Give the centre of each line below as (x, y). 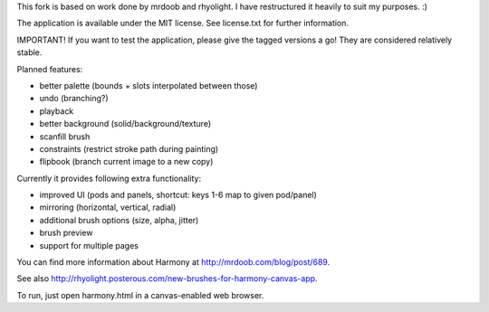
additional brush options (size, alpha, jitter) (119, 220)
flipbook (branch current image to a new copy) (126, 162)
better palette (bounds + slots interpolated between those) (149, 85)
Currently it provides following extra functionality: (109, 178)
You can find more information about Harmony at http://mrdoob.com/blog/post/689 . (173, 262)
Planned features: (50, 69)
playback (57, 111)
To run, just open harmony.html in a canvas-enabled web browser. (140, 295)
